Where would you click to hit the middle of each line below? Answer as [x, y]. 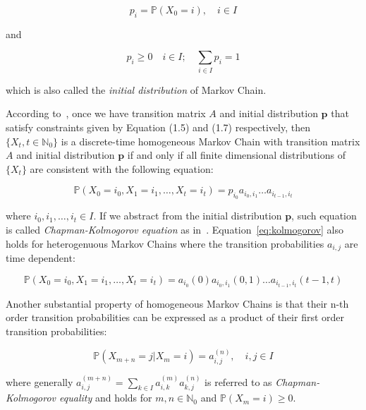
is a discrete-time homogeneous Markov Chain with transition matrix [211, 141]
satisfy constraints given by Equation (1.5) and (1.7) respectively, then [158, 127]
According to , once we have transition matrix [106, 113]
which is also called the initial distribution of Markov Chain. [136, 89]
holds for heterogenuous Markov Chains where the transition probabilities [165, 243]
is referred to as [238, 381]
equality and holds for [106, 398]
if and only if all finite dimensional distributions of [236, 155]
